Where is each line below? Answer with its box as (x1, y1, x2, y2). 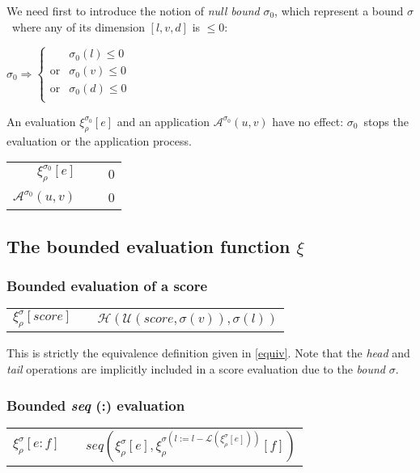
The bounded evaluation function (6, 233, 291, 258)
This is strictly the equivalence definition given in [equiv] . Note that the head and (6, 344, 410, 361)
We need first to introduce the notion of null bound (6, 2, 260, 19)
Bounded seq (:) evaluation (6, 395, 185, 415)
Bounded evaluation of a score (6, 275, 208, 295)
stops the (363, 112, 409, 129)
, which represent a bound (274, 2, 404, 19)
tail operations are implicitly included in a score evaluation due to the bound (6, 360, 385, 377)
